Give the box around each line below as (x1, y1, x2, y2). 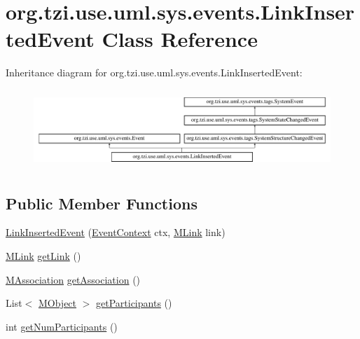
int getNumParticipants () (6, 319, 118, 333)
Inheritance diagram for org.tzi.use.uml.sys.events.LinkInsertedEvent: (6, 65, 303, 80)
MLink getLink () (6, 249, 81, 263)
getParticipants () (96, 296, 172, 310)
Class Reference (102, 25, 258, 53)
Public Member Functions (6, 192, 198, 214)
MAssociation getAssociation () (6, 272, 141, 286)
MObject (38, 296, 77, 310)
